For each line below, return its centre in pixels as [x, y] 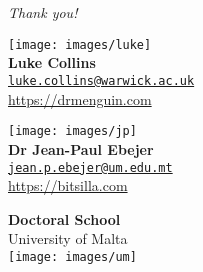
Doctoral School [64, 218]
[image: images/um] [72, 256]
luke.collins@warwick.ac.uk [101, 81]
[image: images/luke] [80, 44]
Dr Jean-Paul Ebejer [81, 148]
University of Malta [68, 238]
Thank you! [43, 12]
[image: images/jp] [72, 131]
